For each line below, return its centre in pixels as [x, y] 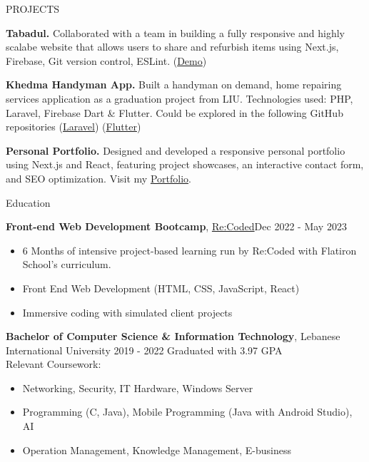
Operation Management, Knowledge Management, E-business [157, 450]
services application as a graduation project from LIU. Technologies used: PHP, [180, 98]
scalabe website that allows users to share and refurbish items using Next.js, [172, 47]
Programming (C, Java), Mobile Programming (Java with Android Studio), [187, 412]
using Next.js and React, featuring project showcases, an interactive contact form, [185, 164]
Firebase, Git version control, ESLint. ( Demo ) [106, 60]
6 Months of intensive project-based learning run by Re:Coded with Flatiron [189, 250]
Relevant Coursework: [54, 364]
